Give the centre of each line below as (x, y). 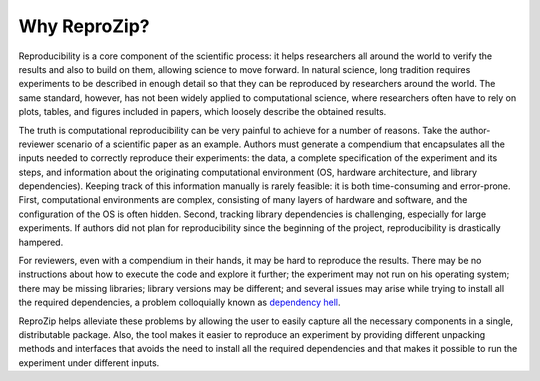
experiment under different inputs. (89, 362)
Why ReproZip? (84, 26)
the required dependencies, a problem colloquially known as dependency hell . (179, 302)
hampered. (41, 242)
